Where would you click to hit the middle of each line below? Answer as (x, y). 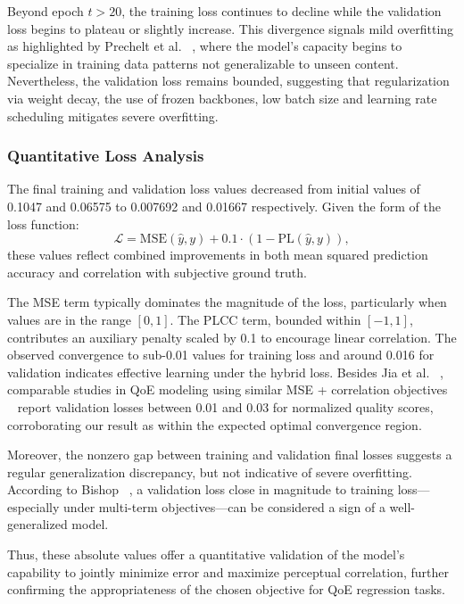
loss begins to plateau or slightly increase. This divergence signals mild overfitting (231, 28)
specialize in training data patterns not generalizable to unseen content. (203, 63)
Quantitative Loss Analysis (106, 156)
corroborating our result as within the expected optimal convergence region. (215, 424)
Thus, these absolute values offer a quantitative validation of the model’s (206, 554)
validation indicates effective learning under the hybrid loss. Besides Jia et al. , (225, 372)
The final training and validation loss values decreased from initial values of (214, 189)
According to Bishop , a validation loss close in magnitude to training (201, 489)
